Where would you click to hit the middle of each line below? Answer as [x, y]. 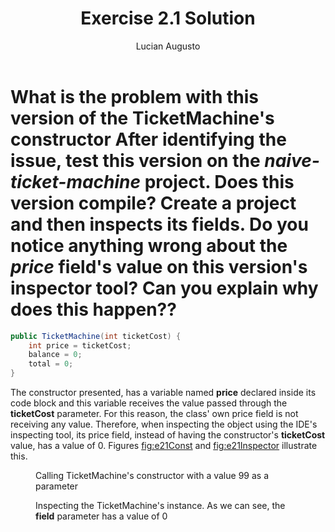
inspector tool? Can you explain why [164, 288]
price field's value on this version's [159, 266]
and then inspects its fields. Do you [159, 224]
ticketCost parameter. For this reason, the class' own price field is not [154, 414]
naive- [292, 160]
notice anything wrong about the [149, 245]
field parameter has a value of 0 [101, 516]
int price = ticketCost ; [80, 345]
